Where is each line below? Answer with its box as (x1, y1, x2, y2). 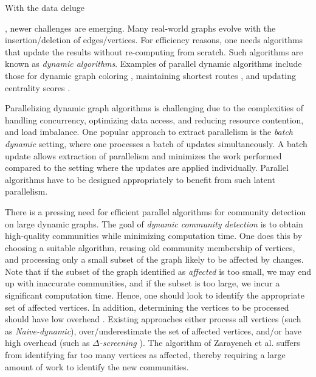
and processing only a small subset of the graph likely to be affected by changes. (5, 253, 304, 266)
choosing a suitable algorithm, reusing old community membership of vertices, (5, 241, 295, 254)
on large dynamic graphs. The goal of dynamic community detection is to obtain (5, 217, 303, 230)
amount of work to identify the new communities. (5, 360, 189, 373)
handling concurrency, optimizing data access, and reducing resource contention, (5, 113, 304, 126)
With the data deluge (5, 1, 85, 13)
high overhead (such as (5, 336, 90, 349)
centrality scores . (5, 81, 70, 94)
